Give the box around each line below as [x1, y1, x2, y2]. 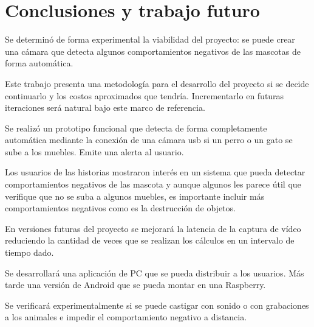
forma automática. [5, 57, 73, 69]
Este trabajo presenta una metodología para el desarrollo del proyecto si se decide [5, 77, 309, 90]
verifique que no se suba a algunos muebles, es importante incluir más [5, 189, 265, 202]
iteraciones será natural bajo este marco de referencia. [5, 101, 205, 114]
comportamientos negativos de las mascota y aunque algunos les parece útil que [5, 178, 301, 191]
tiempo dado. [5, 246, 54, 259]
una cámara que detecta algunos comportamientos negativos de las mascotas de [5, 44, 301, 57]
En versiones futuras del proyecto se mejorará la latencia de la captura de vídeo [5, 222, 301, 234]
